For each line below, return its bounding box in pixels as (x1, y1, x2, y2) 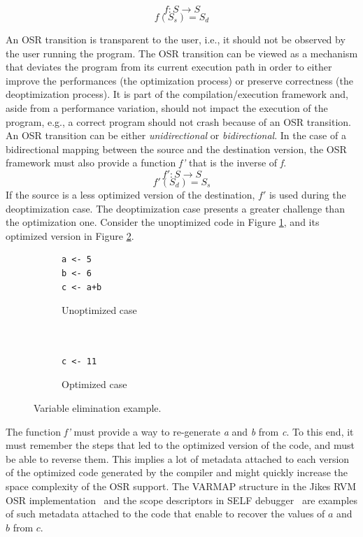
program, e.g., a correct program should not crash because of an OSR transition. (6, 114, 351, 129)
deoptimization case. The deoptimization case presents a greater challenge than (6, 201, 345, 215)
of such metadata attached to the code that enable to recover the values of (6, 506, 325, 521)
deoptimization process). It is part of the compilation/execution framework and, (6, 87, 349, 101)
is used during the (269, 187, 346, 201)
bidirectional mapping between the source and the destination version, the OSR (6, 141, 347, 156)
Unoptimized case (62, 303, 137, 317)
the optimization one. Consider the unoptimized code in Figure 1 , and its (6, 215, 320, 229)
